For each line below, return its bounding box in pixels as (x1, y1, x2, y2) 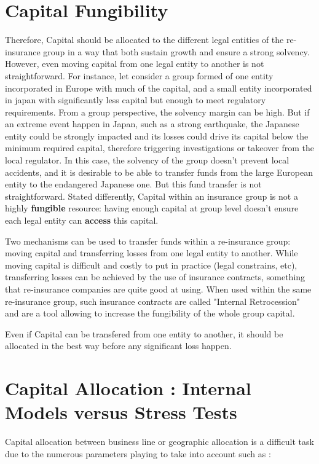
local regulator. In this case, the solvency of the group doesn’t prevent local (5, 154, 289, 167)
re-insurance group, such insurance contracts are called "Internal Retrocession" (5, 294, 301, 307)
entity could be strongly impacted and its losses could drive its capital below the (5, 129, 309, 142)
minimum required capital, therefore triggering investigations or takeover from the (5, 141, 314, 154)
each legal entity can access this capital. (5, 214, 159, 227)
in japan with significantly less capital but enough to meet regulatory (5, 93, 266, 106)
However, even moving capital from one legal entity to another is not (5, 57, 264, 70)
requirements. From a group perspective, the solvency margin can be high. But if (5, 105, 310, 118)
